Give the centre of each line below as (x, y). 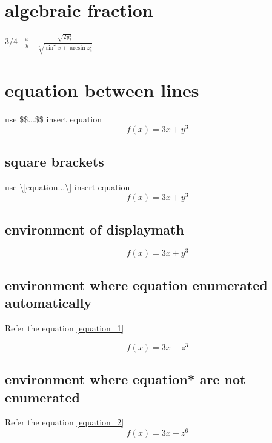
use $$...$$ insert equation (54, 118)
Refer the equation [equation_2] (65, 422)
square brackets (55, 161)
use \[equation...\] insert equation (68, 186)
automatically (48, 303)
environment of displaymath (95, 229)
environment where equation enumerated (136, 285)
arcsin (78, 48)
